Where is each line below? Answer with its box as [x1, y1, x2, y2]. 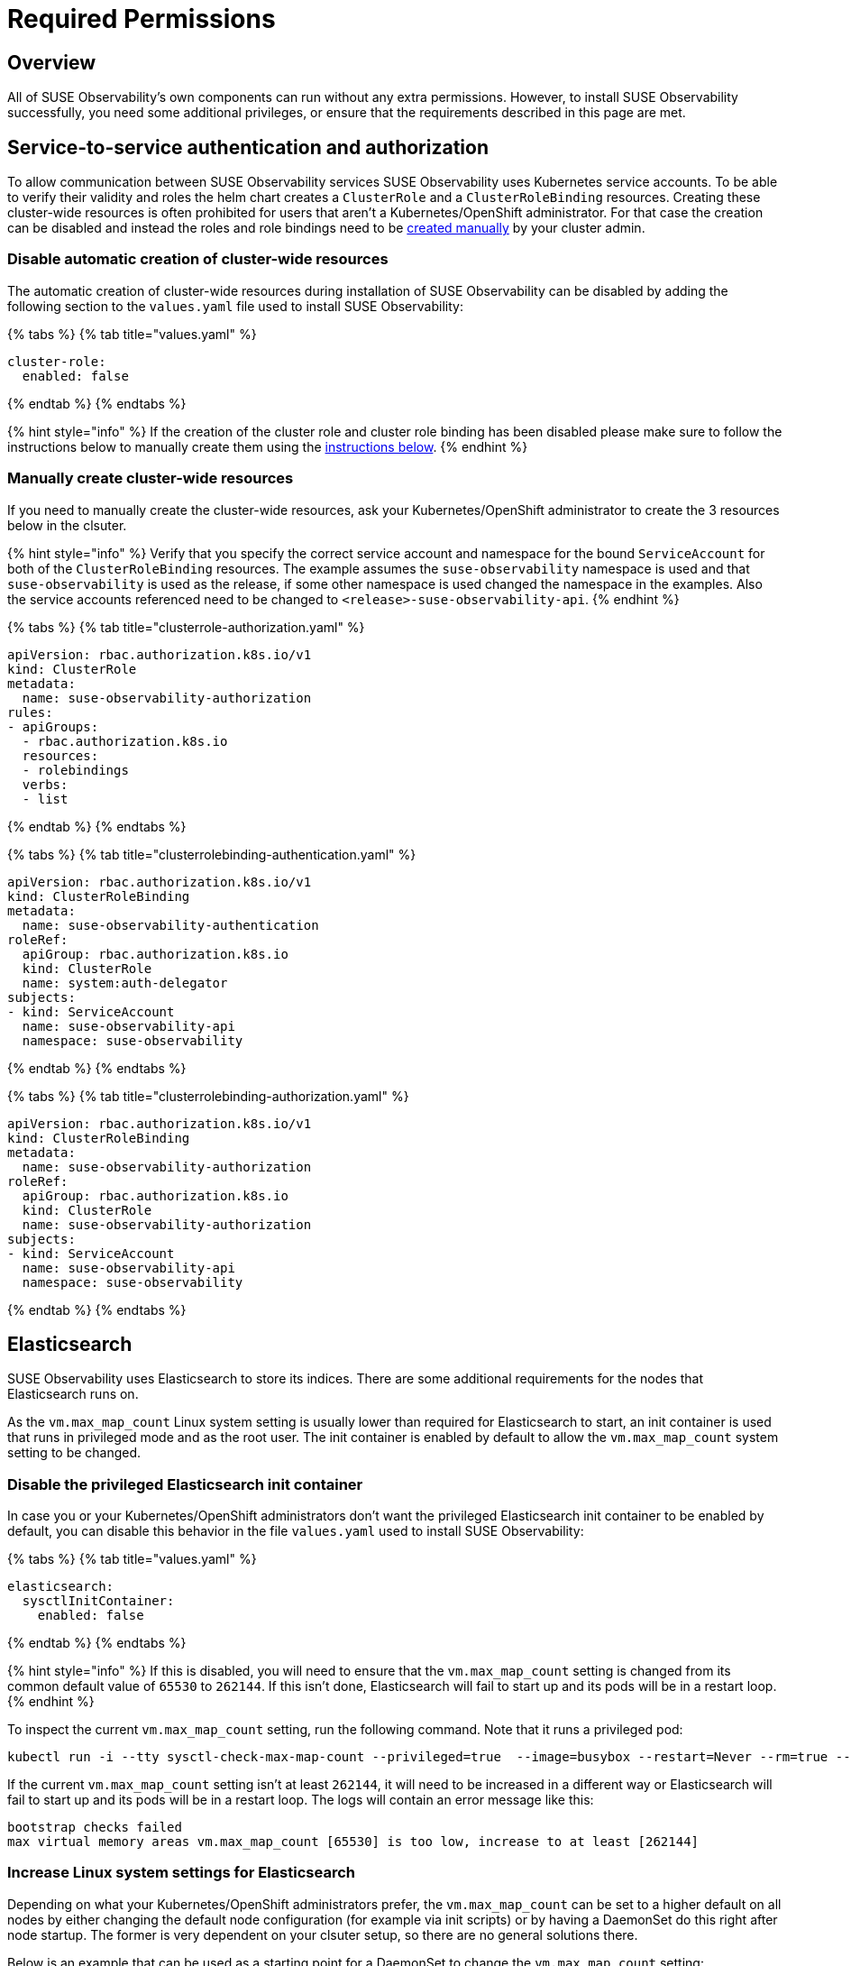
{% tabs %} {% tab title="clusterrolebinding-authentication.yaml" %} [7, 846, 416, 862]
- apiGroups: [7, 719, 99, 734]
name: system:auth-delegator [22, 975, 228, 990]
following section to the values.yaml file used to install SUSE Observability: [7, 298, 463, 314]
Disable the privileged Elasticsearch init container [7, 1474, 363, 1493]
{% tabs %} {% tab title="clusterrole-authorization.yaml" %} [7, 619, 365, 635]
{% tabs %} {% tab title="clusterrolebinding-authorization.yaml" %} [7, 1088, 409, 1104]
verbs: [22, 776, 69, 792]
